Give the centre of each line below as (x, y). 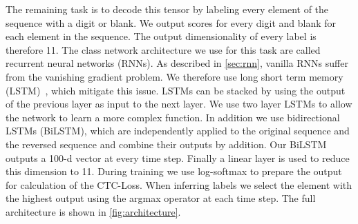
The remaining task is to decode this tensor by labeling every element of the (167, 9)
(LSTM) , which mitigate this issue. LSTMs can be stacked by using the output (176, 90)
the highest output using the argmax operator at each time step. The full (161, 198)
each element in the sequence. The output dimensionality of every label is (161, 36)
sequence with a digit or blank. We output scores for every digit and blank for (171, 22)
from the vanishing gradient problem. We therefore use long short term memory (175, 76)
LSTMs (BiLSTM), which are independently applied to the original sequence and (178, 131)
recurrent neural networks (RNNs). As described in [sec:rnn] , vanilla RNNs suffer (177, 63)
